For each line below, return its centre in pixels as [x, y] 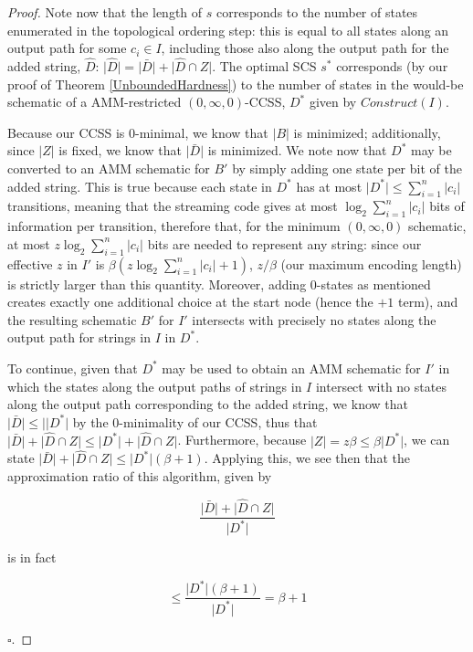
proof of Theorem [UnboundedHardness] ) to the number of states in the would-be [236, 84]
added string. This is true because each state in [140, 186]
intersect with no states [381, 386]
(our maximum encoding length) [371, 263]
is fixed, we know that [120, 150]
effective [30, 263]
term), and [428, 302]
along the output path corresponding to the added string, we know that [208, 404]
